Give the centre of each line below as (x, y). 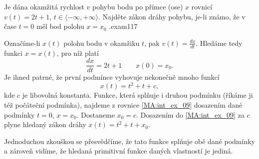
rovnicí (202, 6)
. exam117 (123, 26)
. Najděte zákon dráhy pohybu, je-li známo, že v (172, 16)
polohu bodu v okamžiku (102, 43)
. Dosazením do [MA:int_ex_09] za (190, 114)
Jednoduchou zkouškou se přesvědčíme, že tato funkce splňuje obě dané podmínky (129, 141)
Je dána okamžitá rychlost (44, 6)
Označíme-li (22, 43)
